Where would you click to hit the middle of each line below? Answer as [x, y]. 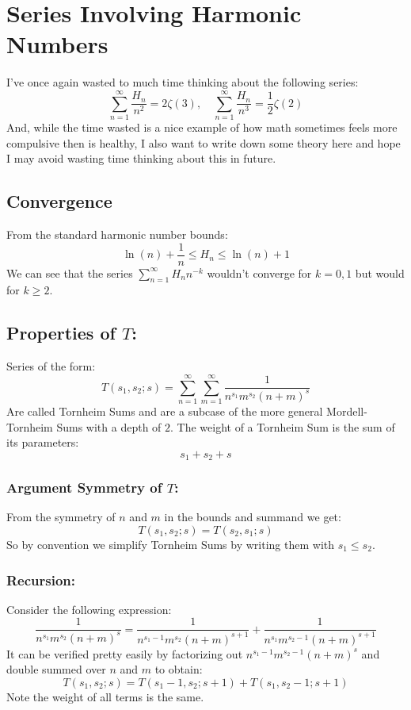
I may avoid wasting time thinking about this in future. [141, 158]
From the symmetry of [61, 517]
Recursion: [41, 580]
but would [380, 272]
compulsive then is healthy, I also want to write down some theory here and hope [204, 142]
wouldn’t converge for [259, 272]
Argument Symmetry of [84, 487]
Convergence [59, 201]
